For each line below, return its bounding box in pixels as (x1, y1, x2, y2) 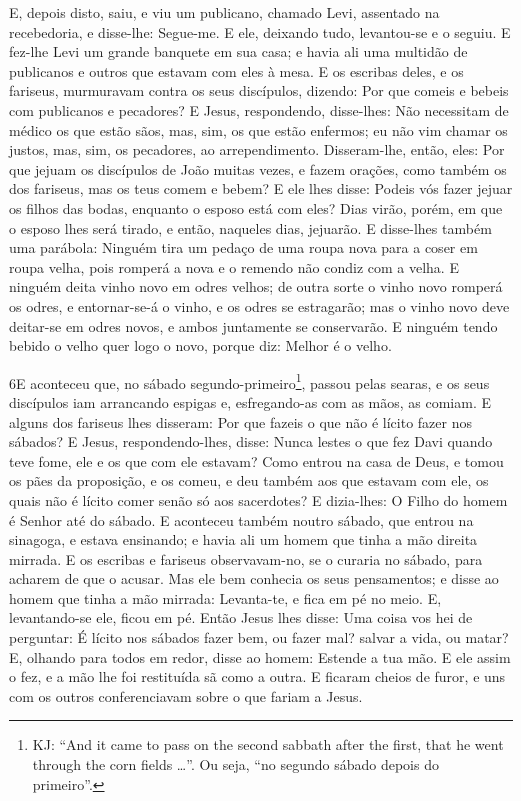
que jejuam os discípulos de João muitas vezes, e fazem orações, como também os (9, 158, 507, 179)
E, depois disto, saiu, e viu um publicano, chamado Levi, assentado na (9, 2, 440, 22)
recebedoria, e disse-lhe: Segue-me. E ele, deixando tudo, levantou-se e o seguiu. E (9, 21, 511, 42)
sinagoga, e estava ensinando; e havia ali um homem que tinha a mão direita (9, 529, 478, 550)
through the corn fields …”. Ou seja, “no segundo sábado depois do (32, 754, 439, 775)
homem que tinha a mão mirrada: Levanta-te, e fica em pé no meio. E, (9, 587, 442, 608)
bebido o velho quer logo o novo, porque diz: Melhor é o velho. (9, 335, 392, 356)
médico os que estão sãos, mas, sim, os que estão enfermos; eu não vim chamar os (9, 119, 508, 140)
